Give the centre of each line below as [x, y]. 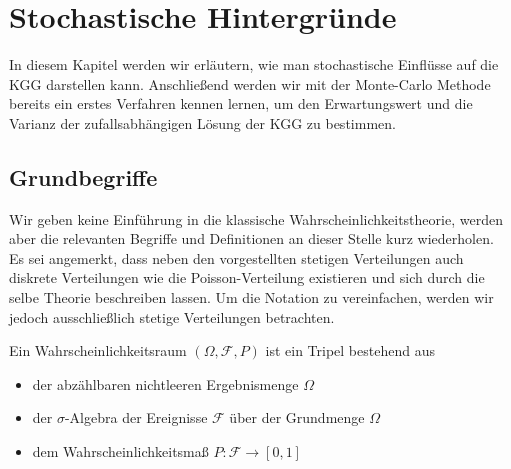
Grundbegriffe [83, 176]
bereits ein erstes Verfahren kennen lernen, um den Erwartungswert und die [241, 103]
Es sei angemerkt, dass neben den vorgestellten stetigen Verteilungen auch [236, 257]
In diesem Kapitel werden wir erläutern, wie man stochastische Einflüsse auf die [254, 64]
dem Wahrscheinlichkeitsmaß [120, 451]
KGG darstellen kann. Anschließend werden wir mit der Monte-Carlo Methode [250, 83]
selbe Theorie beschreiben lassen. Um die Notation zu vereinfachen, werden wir [251, 297]
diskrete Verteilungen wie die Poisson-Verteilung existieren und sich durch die [247, 277]
